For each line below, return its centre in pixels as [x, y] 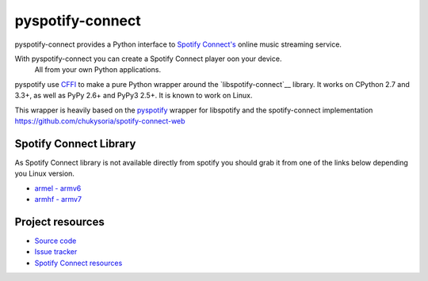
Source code [55, 241]
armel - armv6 [58, 188]
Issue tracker [56, 252]
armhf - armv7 [58, 199]
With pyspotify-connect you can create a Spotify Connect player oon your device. [148, 59]
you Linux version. [45, 173]
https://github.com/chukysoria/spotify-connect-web [100, 121]
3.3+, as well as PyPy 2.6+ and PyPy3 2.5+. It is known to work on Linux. [134, 96]
